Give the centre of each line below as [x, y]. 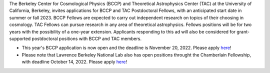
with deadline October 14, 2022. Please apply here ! [74, 62]
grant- [243, 31]
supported [20, 38]
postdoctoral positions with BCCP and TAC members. [87, 38]
